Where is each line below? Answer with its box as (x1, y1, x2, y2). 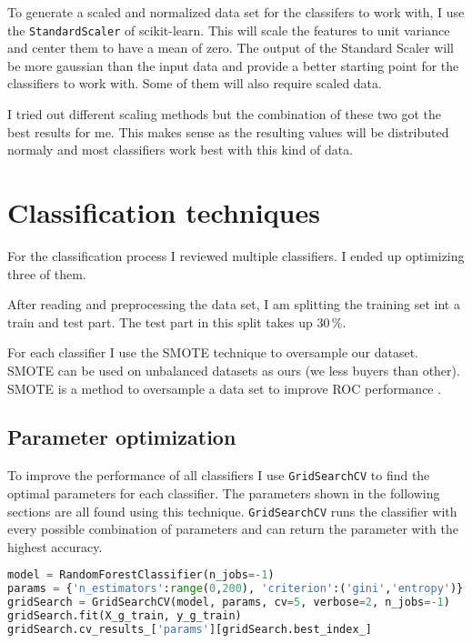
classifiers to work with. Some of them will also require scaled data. (7, 74, 382, 93)
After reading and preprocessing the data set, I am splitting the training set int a (7, 295, 460, 314)
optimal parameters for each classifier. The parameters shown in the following (7, 483, 440, 502)
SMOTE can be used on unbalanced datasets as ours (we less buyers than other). (7, 360, 460, 379)
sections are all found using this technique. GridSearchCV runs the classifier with (7, 501, 457, 520)
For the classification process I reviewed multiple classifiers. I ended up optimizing (7, 246, 465, 265)
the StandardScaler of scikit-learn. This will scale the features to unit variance (7, 20, 450, 39)
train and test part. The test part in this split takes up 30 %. (7, 312, 346, 331)
